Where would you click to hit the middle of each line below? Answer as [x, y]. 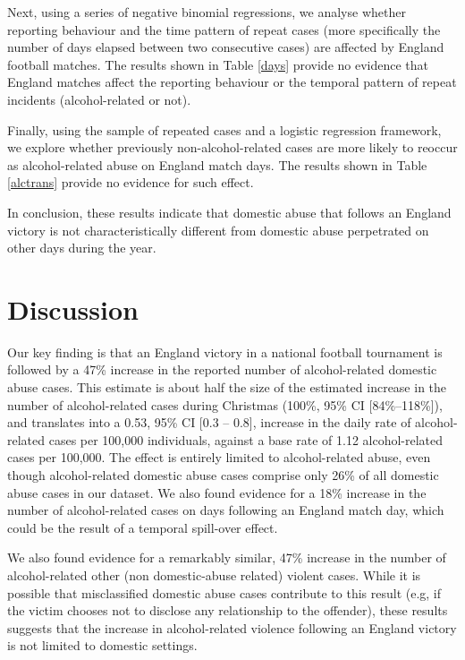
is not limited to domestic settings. [102, 645]
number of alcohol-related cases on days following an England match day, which [226, 510]
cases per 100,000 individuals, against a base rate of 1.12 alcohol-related [246, 439]
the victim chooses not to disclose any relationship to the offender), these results [228, 610]
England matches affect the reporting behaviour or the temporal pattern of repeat [232, 82]
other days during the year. [82, 248]
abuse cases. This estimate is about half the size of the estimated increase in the [227, 387]
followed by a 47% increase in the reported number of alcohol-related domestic [222, 369]
